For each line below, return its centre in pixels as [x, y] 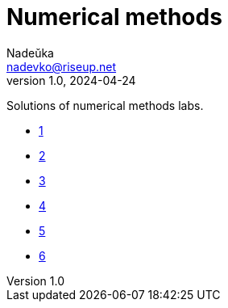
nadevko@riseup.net [62, 66]
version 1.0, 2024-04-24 [71, 80]
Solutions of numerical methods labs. [105, 105]
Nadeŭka [30, 53]
